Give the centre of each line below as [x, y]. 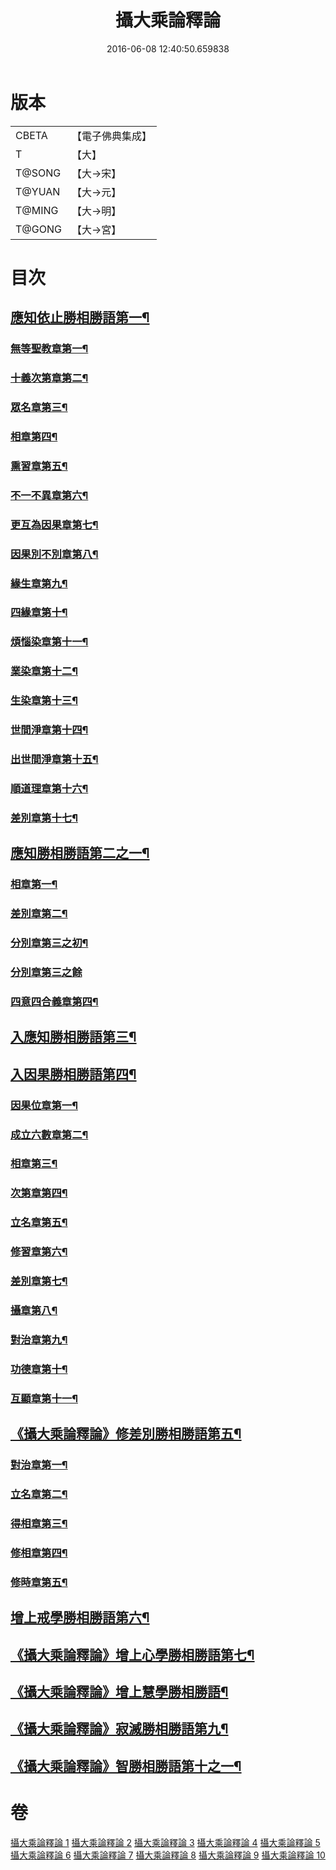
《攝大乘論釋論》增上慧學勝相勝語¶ [119, 1692]
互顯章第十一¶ [44, 1398]
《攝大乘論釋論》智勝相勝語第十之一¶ [126, 1766]
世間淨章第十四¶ [49, 730]
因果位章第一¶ [44, 1105]
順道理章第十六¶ [49, 789]
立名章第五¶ [39, 1223]
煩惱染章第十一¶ [49, 642]
